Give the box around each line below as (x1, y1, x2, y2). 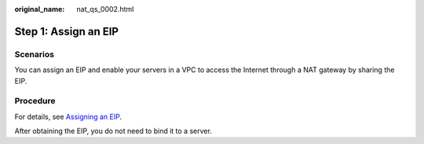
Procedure (14, 95, 56, 106)
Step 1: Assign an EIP (14, 24, 119, 38)
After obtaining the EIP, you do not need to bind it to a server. (14, 126, 212, 136)
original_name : (14, 5, 65, 13)
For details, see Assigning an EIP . (14, 112, 122, 121)
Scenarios (14, 49, 55, 59)
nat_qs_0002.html (76, 5, 134, 13)
